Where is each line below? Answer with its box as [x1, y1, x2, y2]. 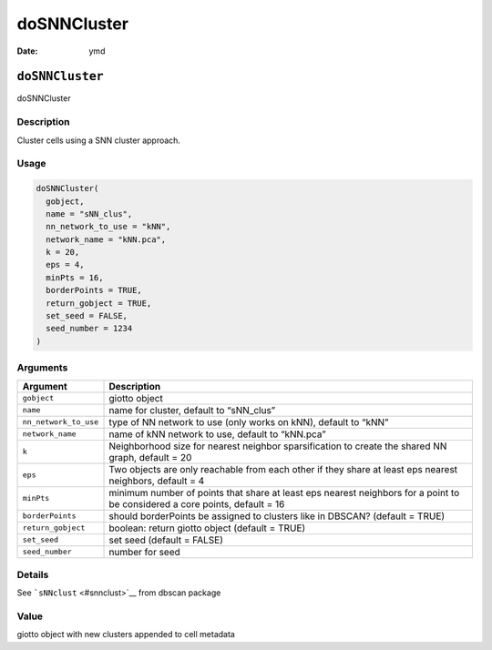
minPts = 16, [46, 272, 104, 282]
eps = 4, [46, 259, 85, 270]
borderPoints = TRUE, [46, 285, 143, 296]
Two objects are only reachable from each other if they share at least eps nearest [108, 462, 458, 475]
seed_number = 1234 [46, 323, 133, 334]
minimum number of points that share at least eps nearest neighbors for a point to [108, 486, 460, 499]
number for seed [108, 545, 181, 558]
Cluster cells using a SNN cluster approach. [16, 135, 181, 146]
